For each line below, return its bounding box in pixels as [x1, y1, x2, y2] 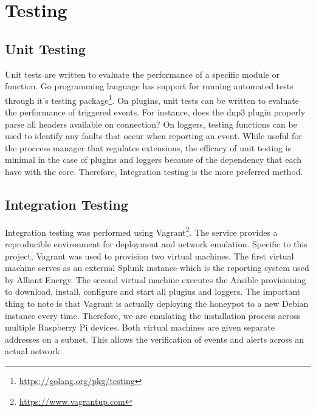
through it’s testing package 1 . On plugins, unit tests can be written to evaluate [5, 92, 299, 106]
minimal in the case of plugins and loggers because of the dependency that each [5, 153, 301, 166]
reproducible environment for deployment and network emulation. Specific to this [5, 238, 307, 250]
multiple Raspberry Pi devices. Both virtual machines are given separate [5, 321, 275, 334]
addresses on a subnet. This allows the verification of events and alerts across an [5, 332, 304, 345]
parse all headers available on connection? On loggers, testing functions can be [5, 117, 297, 130]
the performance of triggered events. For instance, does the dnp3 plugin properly [5, 106, 306, 118]
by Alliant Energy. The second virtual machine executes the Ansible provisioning [5, 273, 306, 286]
